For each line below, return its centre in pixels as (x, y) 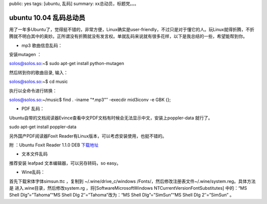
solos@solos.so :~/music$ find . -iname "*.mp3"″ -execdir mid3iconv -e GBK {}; (90, 100)
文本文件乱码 (35, 154)
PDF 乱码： (33, 109)
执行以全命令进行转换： (33, 91)
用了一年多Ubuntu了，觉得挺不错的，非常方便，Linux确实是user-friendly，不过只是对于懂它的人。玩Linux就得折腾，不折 (132, 29)
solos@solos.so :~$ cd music (39, 82)
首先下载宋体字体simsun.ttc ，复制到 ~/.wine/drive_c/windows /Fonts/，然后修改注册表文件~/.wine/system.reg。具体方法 (132, 181)
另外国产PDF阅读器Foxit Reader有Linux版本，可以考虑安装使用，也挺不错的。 (88, 136)
